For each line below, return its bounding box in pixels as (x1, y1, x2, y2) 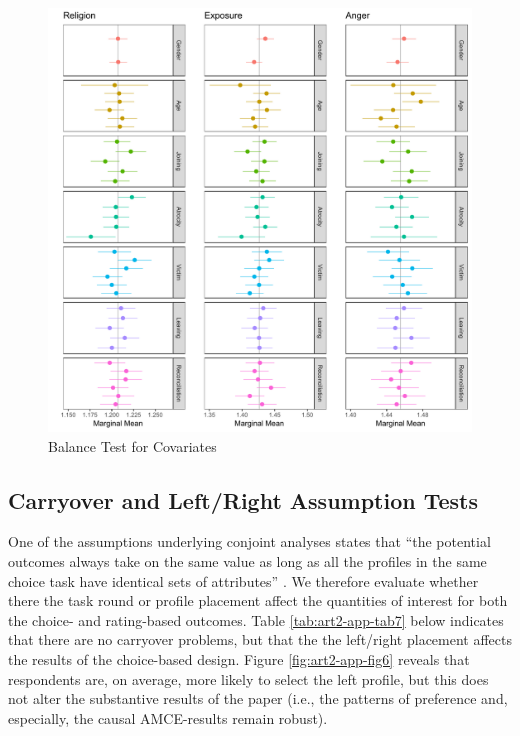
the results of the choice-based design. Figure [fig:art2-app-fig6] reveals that (8, 648, 470, 669)
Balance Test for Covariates (48, 435, 217, 456)
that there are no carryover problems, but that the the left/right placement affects (8, 629, 513, 650)
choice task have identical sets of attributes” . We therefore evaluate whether (8, 570, 479, 591)
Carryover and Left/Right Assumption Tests (8, 484, 479, 515)
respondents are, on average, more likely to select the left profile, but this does (8, 668, 489, 689)
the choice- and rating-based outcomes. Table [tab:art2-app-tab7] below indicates (8, 609, 504, 630)
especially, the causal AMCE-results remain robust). (8, 707, 328, 728)
